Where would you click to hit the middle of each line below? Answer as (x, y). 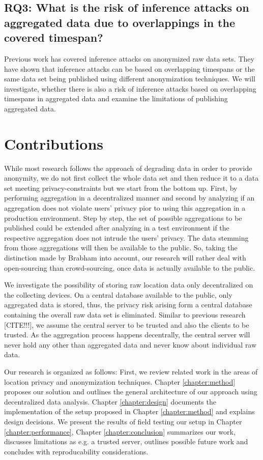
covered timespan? (54, 37)
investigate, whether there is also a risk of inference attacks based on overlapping (130, 88)
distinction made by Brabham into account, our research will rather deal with (125, 258)
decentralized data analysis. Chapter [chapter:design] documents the (110, 401)
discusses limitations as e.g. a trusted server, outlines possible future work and (126, 441)
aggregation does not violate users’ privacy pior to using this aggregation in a (125, 208)
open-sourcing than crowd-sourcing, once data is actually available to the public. (130, 267)
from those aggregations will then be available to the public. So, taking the (121, 248)
